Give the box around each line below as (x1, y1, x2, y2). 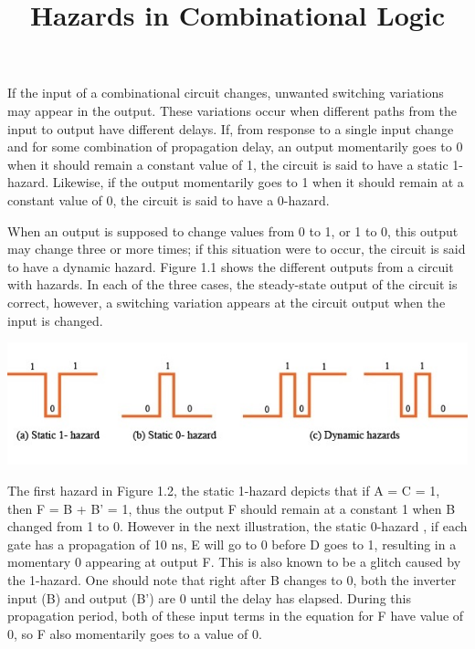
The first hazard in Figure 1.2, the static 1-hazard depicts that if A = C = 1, (7, 481, 440, 500)
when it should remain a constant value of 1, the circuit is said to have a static (7, 154, 449, 173)
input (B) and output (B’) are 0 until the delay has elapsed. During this (7, 588, 411, 607)
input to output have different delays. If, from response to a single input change (7, 119, 454, 138)
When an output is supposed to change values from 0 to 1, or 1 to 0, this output (7, 221, 459, 240)
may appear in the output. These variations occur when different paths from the (7, 100, 457, 120)
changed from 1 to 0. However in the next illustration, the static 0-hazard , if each (7, 517, 468, 536)
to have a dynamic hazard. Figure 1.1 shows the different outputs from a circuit (7, 256, 454, 276)
